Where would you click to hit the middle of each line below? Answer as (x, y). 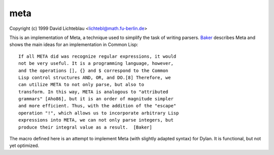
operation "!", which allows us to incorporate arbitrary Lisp (99, 113)
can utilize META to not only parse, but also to (81, 85)
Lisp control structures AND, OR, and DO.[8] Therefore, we (95, 77)
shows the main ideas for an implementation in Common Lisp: (74, 45)
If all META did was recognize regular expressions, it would (97, 56)
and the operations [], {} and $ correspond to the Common (93, 70)
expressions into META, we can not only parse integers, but (96, 120)
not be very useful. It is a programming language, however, (96, 64)
